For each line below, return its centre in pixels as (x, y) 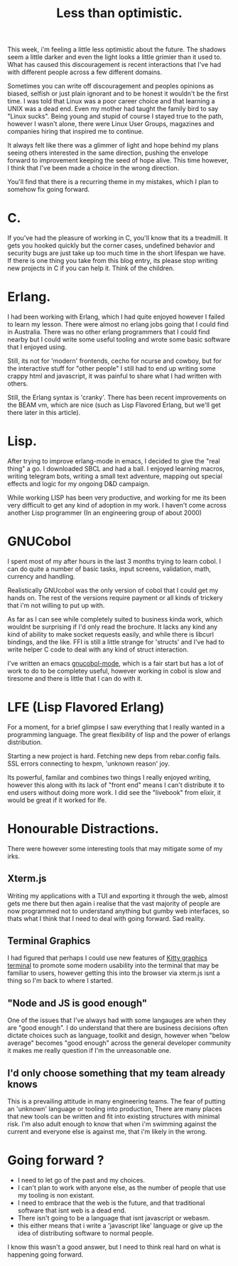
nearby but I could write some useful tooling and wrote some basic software (119, 339)
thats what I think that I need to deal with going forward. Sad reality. (107, 918)
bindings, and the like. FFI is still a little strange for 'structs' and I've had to (116, 642)
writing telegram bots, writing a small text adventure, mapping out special (115, 476)
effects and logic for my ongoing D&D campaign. (79, 484)
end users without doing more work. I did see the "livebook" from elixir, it (114, 792)
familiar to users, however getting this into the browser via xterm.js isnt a (114, 973)
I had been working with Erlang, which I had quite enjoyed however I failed (116, 317)
